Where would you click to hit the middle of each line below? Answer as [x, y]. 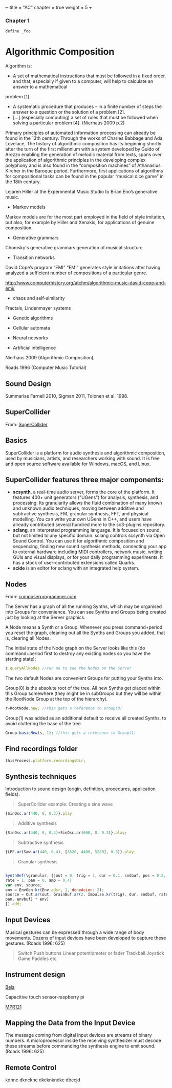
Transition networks [34, 257]
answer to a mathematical [40, 87]
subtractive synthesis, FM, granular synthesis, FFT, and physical [80, 514]
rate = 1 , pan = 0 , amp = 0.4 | [39, 880]
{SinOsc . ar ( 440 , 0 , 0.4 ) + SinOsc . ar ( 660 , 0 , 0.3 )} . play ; [66, 833]
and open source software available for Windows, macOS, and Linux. [78, 464]
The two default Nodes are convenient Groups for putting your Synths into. [84, 678]
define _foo [18, 31]
